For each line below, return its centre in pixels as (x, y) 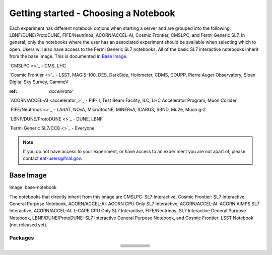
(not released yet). (28, 225)
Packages (22, 238)
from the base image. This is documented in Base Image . (69, 56)
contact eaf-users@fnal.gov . (53, 158)
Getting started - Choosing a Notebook (92, 13)
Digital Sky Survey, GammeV (39, 82)
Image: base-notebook (33, 187)
